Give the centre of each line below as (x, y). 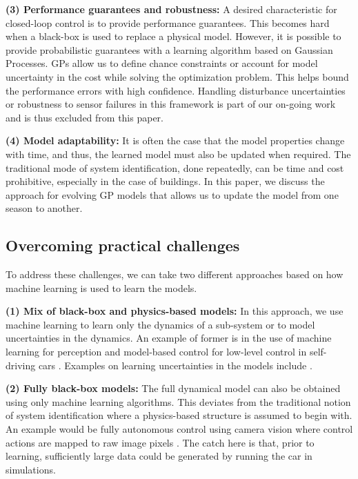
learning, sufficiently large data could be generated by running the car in (159, 456)
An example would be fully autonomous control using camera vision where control (179, 429)
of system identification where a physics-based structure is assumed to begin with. (179, 415)
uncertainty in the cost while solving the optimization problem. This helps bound (177, 76)
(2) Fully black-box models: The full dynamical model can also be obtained (173, 388)
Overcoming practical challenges (123, 245)
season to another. (44, 208)
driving (21, 365)
